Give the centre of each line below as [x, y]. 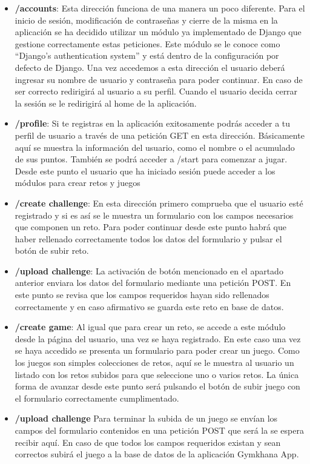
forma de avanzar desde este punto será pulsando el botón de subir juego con [157, 386]
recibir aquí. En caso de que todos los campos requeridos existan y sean [148, 442]
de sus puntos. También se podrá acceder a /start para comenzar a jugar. [151, 159]
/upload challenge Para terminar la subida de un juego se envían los [146, 418]
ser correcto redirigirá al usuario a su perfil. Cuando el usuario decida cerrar [156, 91]
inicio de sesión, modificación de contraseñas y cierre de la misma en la [146, 20]
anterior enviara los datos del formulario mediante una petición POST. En [153, 283]
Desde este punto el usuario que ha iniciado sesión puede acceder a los [145, 171]
